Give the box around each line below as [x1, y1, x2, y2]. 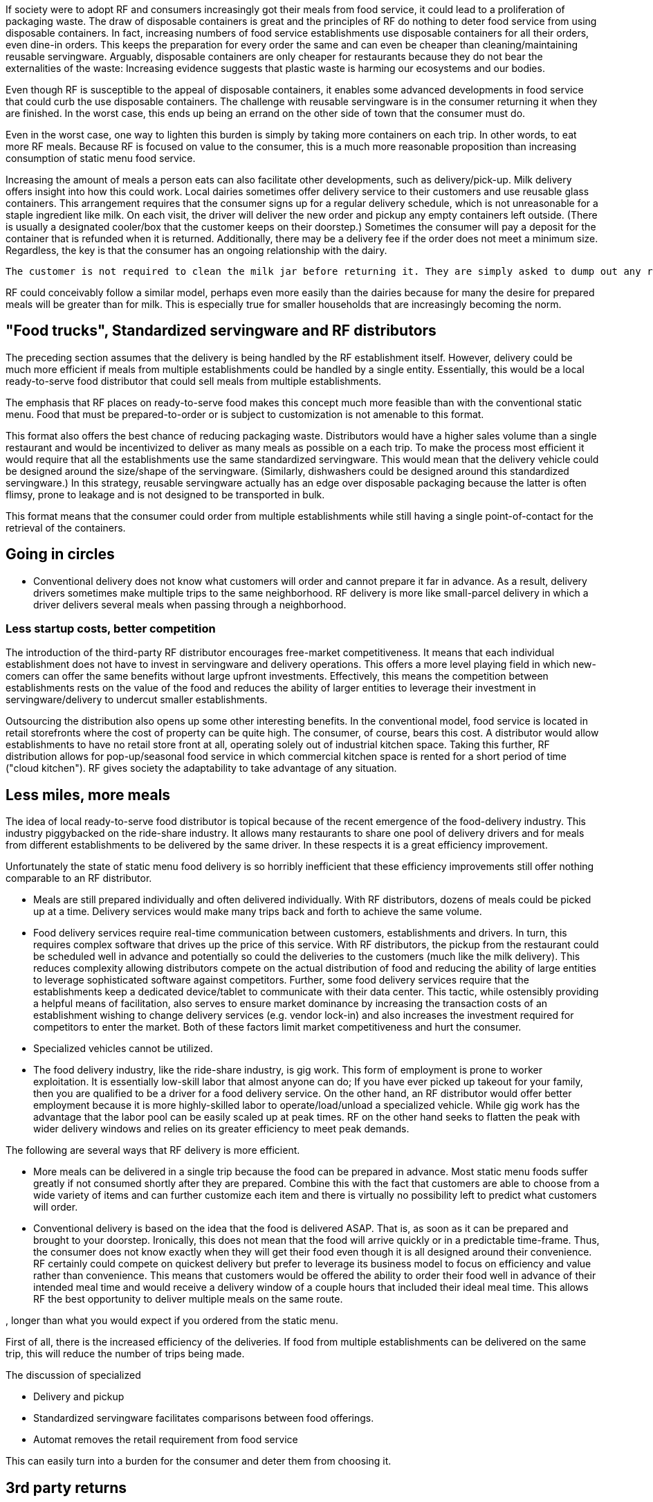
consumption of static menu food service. [6, 152, 196, 164]
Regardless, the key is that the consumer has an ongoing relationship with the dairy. [6, 244, 387, 256]
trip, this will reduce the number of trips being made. [6, 1348, 245, 1360]
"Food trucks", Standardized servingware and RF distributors [6, 322, 436, 340]
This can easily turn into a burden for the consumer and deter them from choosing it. [6, 1455, 392, 1467]
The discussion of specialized [6, 1369, 141, 1382]
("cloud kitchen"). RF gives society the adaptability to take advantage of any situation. [6, 762, 397, 775]
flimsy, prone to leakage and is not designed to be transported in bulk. [6, 488, 325, 500]
